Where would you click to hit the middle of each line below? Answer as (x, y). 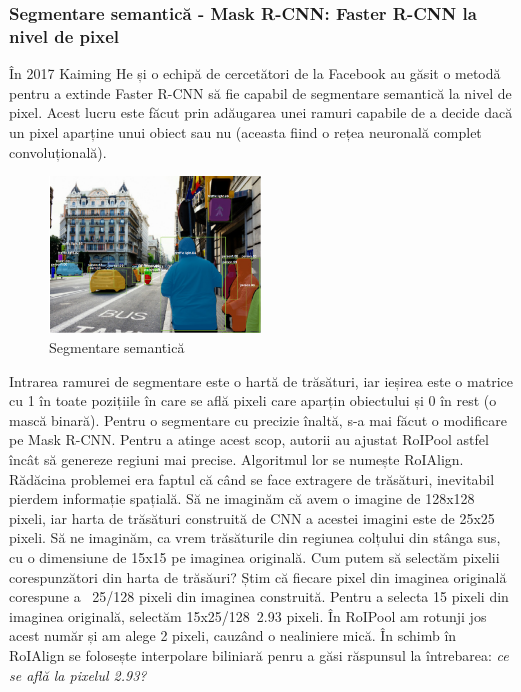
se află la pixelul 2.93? (78, 674)
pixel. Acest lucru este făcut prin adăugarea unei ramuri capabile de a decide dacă (261, 112)
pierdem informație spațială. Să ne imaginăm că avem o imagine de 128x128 (242, 498)
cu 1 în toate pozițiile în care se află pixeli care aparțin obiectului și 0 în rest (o (253, 400)
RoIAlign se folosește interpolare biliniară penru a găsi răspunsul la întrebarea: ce (259, 654)
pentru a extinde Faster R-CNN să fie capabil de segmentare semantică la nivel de (260, 92)
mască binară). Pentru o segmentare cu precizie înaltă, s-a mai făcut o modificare (258, 419)
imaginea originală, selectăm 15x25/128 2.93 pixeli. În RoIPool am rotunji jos (248, 615)
